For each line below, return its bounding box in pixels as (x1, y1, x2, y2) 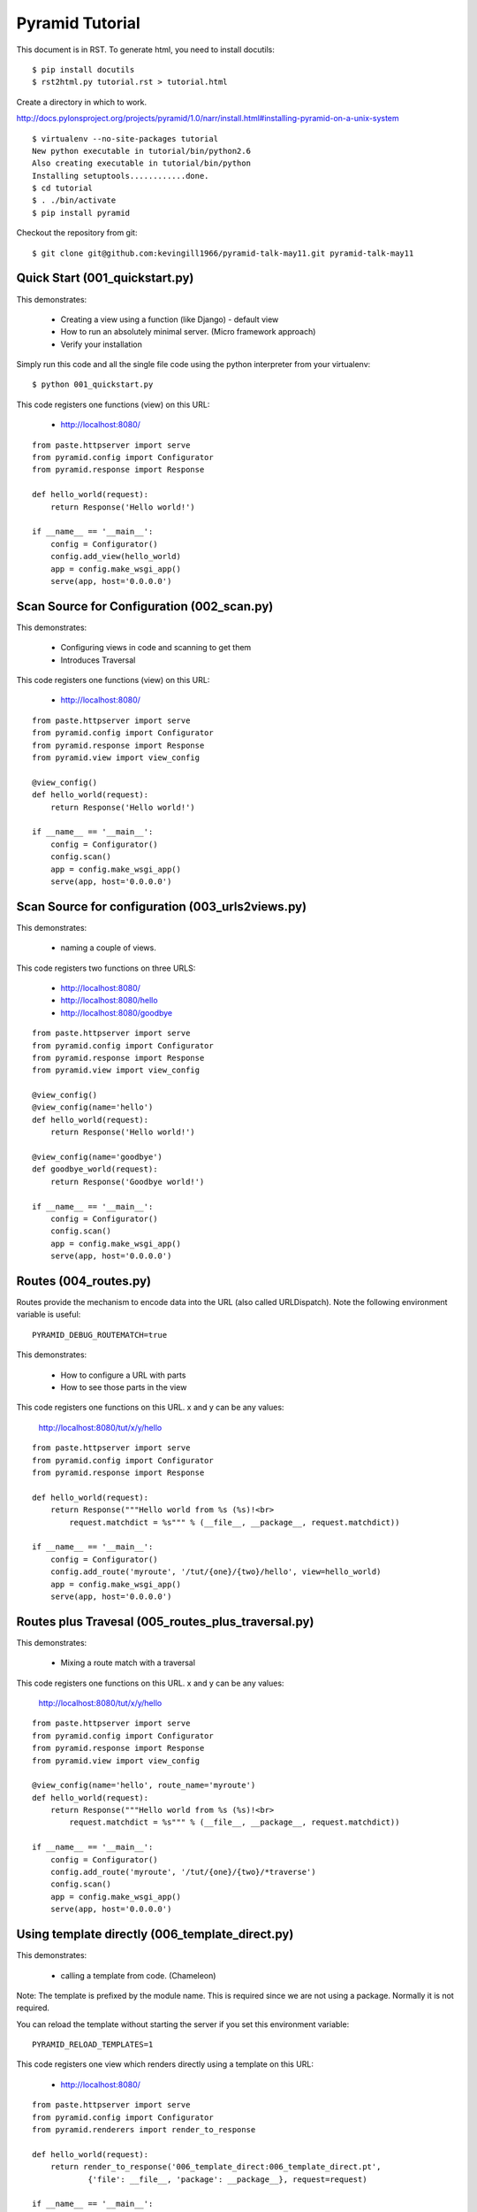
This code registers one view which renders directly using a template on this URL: (16, 2059, 314, 2070)
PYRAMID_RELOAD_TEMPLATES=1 (32, 2039, 154, 2050)
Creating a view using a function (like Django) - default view (60, 314, 279, 325)
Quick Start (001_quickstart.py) (16, 271, 194, 286)
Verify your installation (60, 339, 143, 349)
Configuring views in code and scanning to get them (60, 642, 252, 653)
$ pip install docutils (32, 65, 135, 74)
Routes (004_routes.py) (16, 1273, 152, 1288)
